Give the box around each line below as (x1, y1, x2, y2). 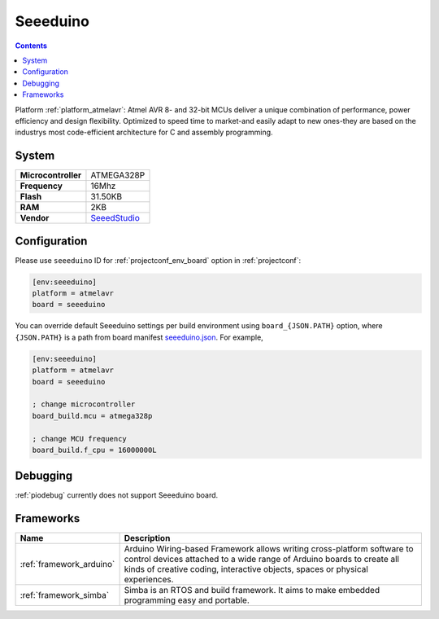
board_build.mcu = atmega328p (32, 411, 153, 420)
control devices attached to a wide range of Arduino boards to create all (124, 554, 400, 565)
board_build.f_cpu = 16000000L (32, 445, 158, 454)
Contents (15, 41, 48, 50)
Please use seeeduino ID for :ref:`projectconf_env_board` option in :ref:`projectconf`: (15, 255, 302, 265)
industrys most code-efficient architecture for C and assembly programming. (15, 127, 273, 138)
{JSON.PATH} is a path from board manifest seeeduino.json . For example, (15, 332, 263, 342)
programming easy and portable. (124, 595, 250, 606)
